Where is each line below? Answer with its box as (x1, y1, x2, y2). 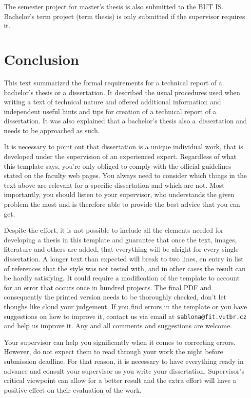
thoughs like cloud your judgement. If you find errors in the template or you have (4, 301, 247, 311)
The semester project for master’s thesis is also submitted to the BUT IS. (4, 1, 224, 11)
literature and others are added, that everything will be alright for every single (4, 244, 239, 254)
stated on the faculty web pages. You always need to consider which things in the (4, 170, 247, 180)
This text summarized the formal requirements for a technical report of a (4, 77, 222, 87)
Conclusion (4, 49, 79, 69)
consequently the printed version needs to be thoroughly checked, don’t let (4, 292, 227, 302)
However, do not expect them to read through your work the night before (4, 346, 223, 357)
